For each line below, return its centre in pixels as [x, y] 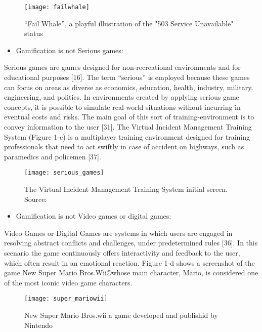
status [34, 33]
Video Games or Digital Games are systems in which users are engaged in [118, 233]
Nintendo [39, 325]
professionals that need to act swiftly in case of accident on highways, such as [124, 147]
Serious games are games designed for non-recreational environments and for [122, 67]
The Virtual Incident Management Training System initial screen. [126, 189]
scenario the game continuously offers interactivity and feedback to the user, [122, 253]
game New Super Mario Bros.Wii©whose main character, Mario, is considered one [131, 273]
